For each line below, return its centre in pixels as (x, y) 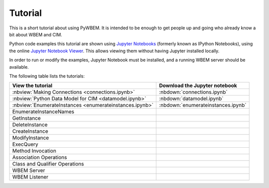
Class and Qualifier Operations (48, 164)
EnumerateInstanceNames (43, 112)
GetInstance (26, 118)
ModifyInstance (31, 138)
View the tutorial (32, 86)
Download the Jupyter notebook (198, 86)
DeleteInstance (30, 125)
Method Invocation (34, 151)
